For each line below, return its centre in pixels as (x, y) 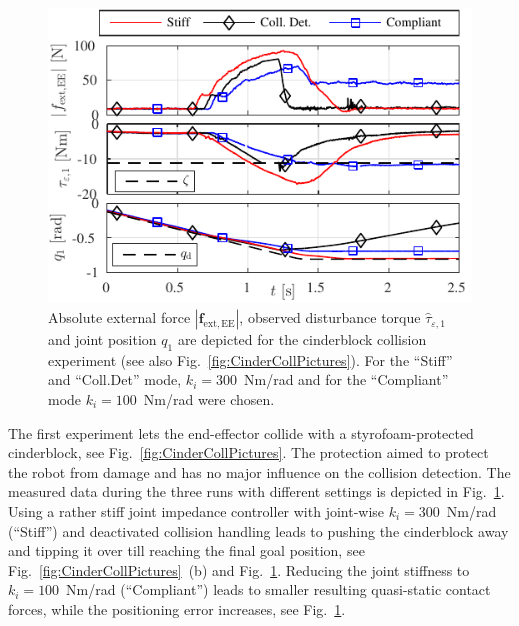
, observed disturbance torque (330, 317)
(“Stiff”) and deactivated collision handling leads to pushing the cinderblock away (258, 530)
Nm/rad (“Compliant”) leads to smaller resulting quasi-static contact (278, 589)
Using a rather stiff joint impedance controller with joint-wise (196, 511)
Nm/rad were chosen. (209, 399)
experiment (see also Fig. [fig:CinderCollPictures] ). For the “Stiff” (250, 359)
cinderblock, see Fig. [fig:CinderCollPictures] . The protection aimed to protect (248, 452)
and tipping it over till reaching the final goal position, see (186, 550)
